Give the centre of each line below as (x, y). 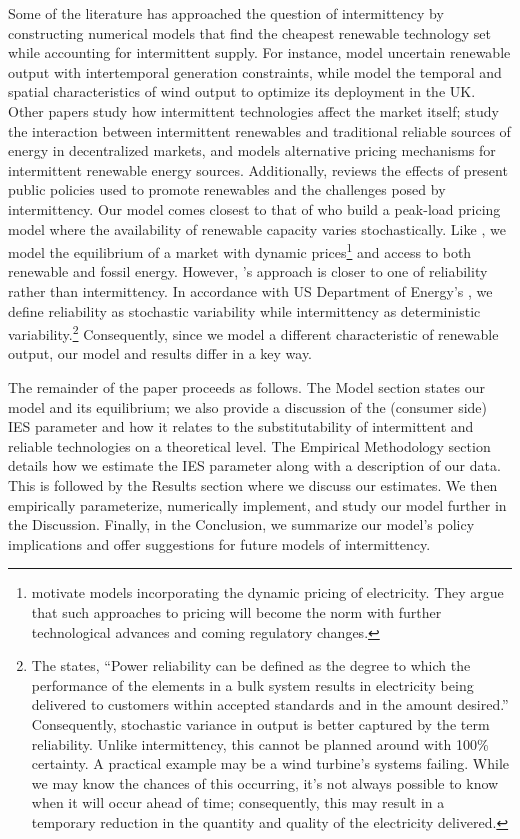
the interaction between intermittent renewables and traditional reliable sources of (259, 130)
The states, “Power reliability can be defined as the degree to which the (251, 665)
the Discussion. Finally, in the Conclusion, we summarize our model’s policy (241, 524)
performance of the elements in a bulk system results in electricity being (252, 684)
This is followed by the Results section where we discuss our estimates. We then (253, 484)
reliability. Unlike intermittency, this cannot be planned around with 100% (260, 743)
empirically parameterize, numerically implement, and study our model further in (257, 504)
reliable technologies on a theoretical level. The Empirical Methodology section (249, 445)
